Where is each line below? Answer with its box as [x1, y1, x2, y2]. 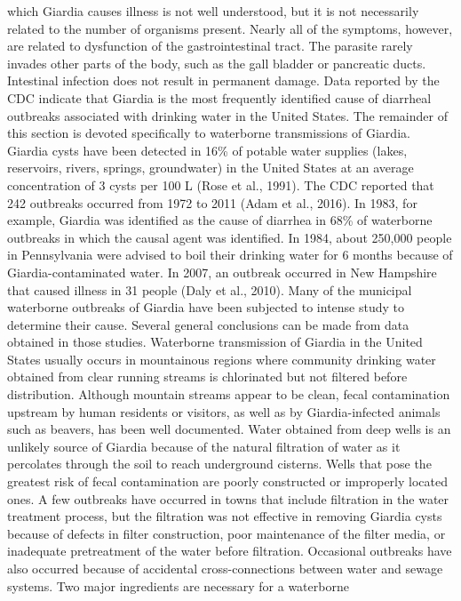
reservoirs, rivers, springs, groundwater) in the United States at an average [7, 158, 414, 177]
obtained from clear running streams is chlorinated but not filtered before [7, 367, 408, 386]
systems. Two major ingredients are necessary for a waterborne [7, 576, 349, 595]
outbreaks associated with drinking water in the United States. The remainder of [7, 106, 448, 124]
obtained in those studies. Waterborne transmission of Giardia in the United [7, 333, 423, 351]
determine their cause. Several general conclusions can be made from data [7, 315, 409, 333]
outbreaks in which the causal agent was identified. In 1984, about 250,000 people [7, 228, 452, 246]
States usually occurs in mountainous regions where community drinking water [7, 349, 436, 368]
